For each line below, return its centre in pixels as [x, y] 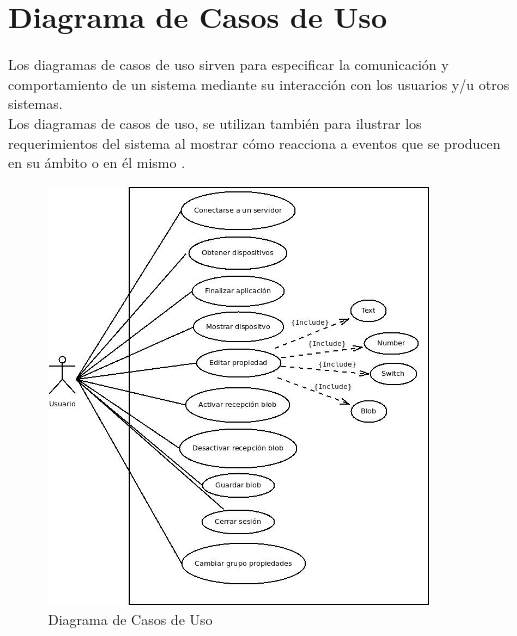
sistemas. [35, 103]
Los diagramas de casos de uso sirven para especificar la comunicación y [228, 64]
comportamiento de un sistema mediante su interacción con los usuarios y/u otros [259, 83]
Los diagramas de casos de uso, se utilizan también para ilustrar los [215, 122]
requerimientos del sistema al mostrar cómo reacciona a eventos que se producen [254, 142]
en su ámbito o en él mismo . [97, 162]
